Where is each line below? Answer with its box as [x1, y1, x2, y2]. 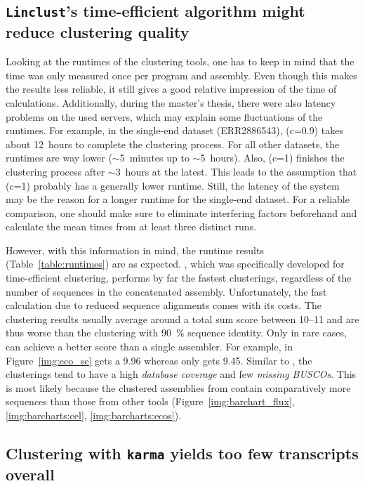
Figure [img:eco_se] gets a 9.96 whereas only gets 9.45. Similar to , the [6, 353, 312, 367]
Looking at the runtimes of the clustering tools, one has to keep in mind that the [6, 54, 354, 69]
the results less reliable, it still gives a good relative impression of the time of [6, 81, 337, 96]
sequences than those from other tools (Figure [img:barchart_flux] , [6, 394, 295, 409]
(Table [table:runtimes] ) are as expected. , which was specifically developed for [6, 256, 345, 271]
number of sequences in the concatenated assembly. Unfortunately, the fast [6, 284, 327, 298]
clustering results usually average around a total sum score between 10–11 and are [6, 311, 359, 326]
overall [6, 463, 55, 485]
